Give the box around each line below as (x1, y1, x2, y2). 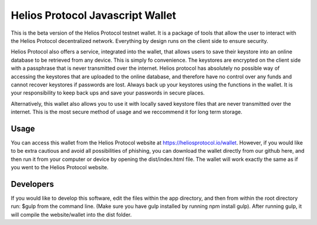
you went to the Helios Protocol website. (11, 164, 109, 171)
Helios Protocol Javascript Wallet (11, 9, 176, 22)
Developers (11, 179, 54, 189)
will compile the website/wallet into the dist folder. (11, 211, 132, 218)
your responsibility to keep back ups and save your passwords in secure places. (11, 89, 205, 96)
